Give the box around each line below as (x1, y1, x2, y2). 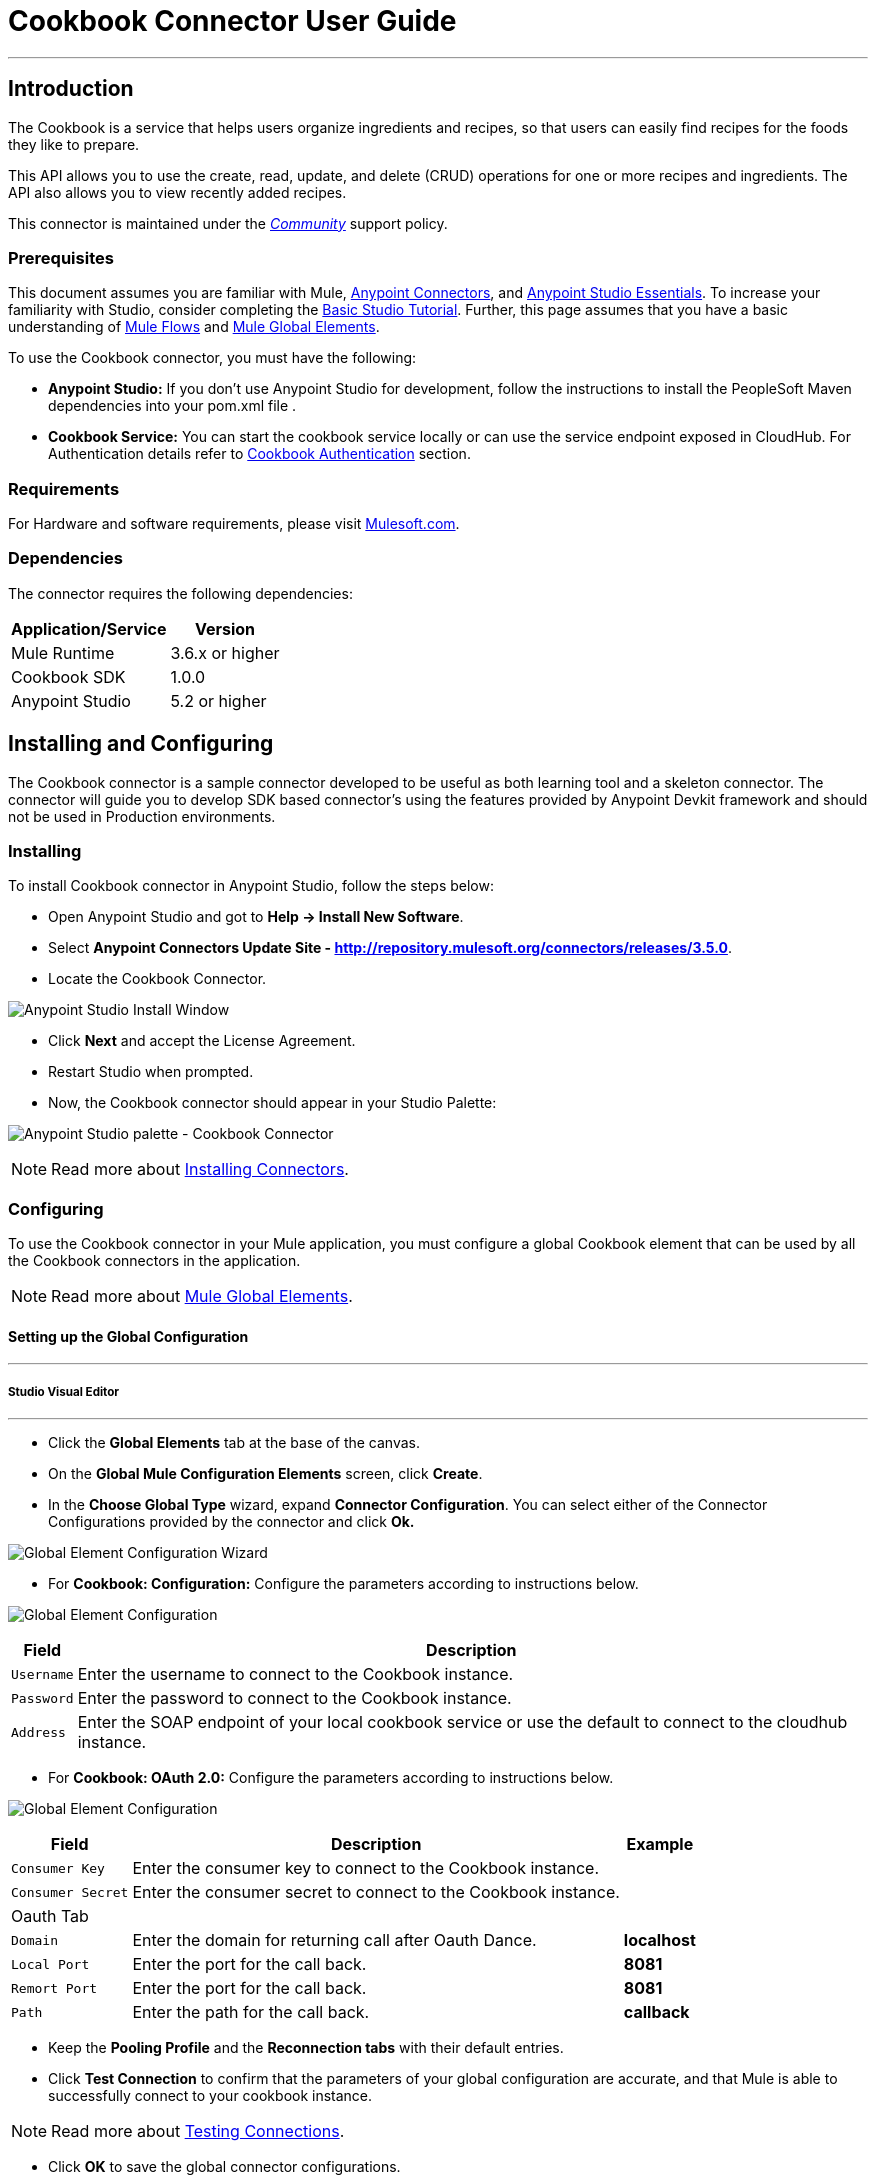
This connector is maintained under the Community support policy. (8, 214, 448, 232)
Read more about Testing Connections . (51, 2121, 345, 2142)
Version (194, 618, 256, 639)
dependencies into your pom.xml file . (48, 397, 297, 415)
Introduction (8, 76, 134, 102)
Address (11, 1724, 66, 1740)
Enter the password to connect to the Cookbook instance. (77, 1688, 512, 1709)
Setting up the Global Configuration (8, 1327, 249, 1345)
